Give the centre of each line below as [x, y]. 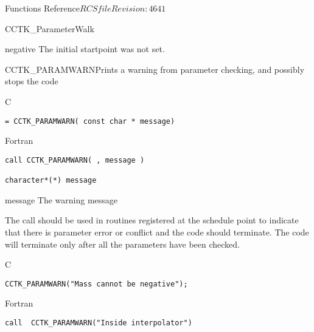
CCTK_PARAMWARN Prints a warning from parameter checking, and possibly [155, 69]
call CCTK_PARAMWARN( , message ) [75, 160]
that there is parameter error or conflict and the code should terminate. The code [157, 232]
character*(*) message [51, 181]
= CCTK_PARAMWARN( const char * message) [90, 121]
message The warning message [61, 199]
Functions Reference [43, 8]
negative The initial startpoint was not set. [85, 49]
